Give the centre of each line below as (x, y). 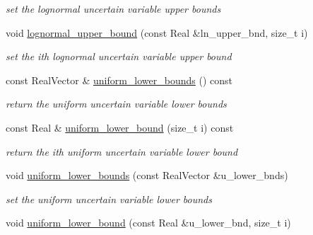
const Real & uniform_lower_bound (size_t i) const (120, 127)
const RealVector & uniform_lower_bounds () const (119, 80)
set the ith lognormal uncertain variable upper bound (119, 56)
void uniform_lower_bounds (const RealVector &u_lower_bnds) (147, 175)
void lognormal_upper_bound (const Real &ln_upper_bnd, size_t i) (157, 32)
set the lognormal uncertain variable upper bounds (113, 8)
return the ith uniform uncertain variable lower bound (122, 151)
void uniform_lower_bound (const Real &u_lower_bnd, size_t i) (148, 223)
